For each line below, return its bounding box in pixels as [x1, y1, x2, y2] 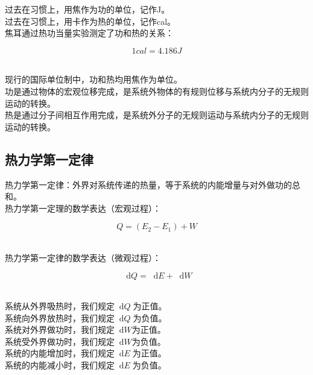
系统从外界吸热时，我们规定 [5, 300, 115, 312]
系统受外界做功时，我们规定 [5, 335, 115, 347]
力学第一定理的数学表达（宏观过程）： [13, 201, 161, 214]
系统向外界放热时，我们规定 [5, 311, 115, 324]
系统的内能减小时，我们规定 [5, 359, 115, 371]
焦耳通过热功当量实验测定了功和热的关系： [5, 27, 174, 39]
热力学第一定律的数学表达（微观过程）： [5, 251, 161, 263]
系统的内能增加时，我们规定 [5, 347, 115, 359]
